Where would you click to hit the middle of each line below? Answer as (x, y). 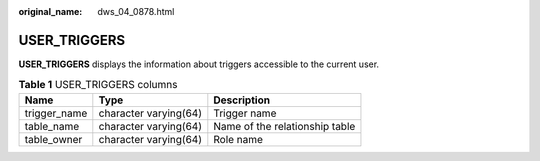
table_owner (53, 139)
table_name (52, 126)
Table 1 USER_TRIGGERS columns (98, 85)
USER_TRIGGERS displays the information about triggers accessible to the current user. (199, 64)
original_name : (50, 11)
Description (241, 100)
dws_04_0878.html (136, 11)
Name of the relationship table (284, 126)
